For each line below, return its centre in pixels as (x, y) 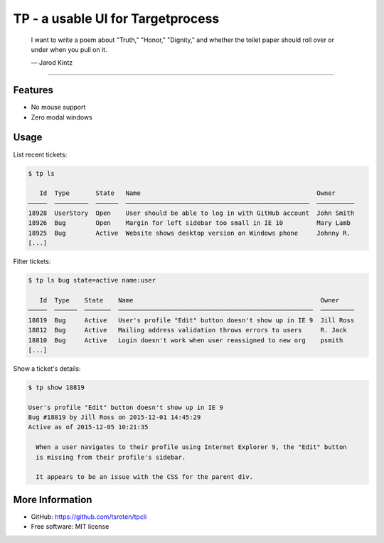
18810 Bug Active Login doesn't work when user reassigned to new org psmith (186, 340)
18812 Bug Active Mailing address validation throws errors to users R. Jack (188, 330)
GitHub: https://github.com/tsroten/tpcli (89, 517)
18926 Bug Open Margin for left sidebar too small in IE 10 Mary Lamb (190, 223)
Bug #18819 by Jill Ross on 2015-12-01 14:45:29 (114, 417)
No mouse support (58, 107)
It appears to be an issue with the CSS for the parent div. (145, 477)
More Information (53, 499)
